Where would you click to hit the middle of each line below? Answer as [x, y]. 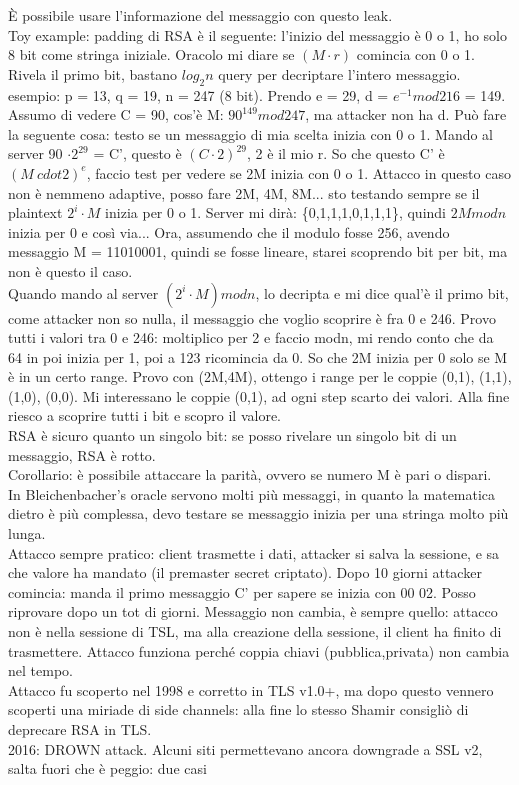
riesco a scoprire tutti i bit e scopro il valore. [145, 415]
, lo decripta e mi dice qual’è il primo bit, [382, 292]
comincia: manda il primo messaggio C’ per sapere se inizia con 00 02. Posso [242, 591]
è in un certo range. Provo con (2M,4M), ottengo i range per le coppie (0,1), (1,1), [260, 376]
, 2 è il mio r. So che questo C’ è [346, 153]
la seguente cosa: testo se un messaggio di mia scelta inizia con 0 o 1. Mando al [251, 133]
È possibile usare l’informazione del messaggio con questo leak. [200, 15]
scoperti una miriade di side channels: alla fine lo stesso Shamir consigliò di [238, 709]
